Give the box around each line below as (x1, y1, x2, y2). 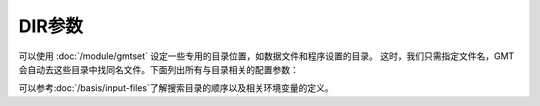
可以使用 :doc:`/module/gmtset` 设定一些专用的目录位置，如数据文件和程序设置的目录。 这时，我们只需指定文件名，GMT (18, 50, 515, 62)
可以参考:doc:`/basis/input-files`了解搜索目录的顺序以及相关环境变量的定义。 (18, 82, 334, 94)
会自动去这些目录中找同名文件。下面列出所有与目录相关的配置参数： (18, 63, 299, 75)
